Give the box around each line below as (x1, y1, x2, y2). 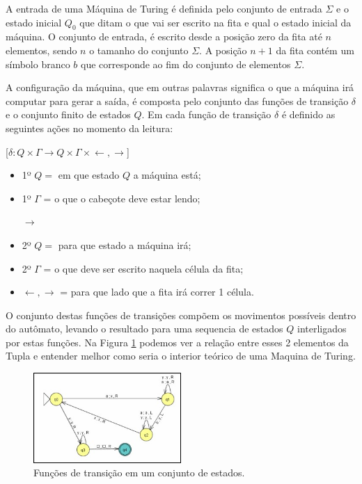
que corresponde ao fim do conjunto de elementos (81, 56, 291, 71)
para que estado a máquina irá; (58, 237, 191, 252)
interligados (297, 321, 347, 336)
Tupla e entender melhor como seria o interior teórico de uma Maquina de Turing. (6, 348, 356, 363)
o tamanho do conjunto (89, 42, 189, 57)
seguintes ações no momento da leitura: (6, 120, 173, 135)
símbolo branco (6, 56, 70, 71)
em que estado (58, 168, 120, 182)
